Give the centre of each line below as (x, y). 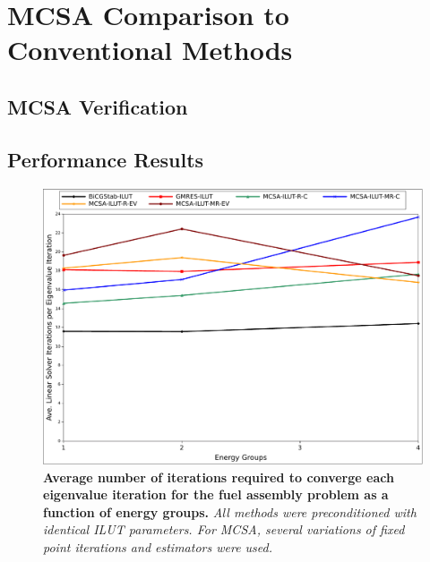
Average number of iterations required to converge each (219, 477)
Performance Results (106, 159)
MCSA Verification (98, 106)
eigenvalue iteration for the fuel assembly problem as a (216, 494)
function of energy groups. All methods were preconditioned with (230, 511)
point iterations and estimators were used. (158, 546)
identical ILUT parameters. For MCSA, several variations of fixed (224, 529)
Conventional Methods (150, 50)
